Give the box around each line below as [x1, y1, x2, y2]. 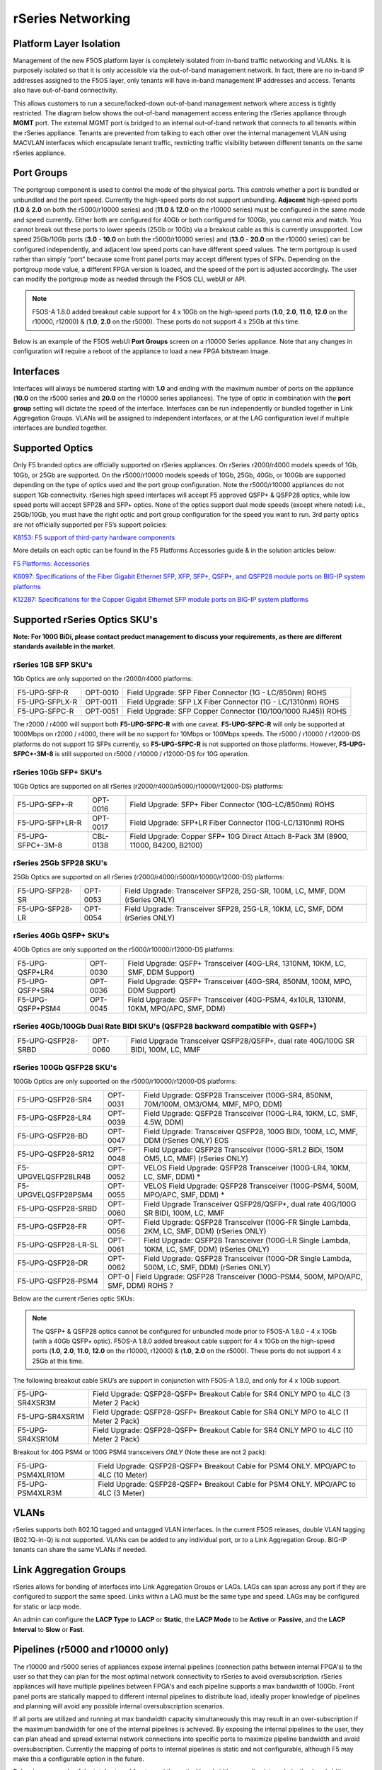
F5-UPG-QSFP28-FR [17, 1221, 88, 1231]
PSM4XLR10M [17, 1470, 65, 1480]
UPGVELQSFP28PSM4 [17, 1189, 93, 1199]
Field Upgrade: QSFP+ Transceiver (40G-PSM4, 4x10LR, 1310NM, [127, 995, 347, 1005]
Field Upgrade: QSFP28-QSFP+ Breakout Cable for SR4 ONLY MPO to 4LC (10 [92, 1425, 354, 1435]
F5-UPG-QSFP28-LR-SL [17, 1240, 99, 1250]
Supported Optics [13, 442, 93, 455]
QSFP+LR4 [17, 967, 54, 977]
